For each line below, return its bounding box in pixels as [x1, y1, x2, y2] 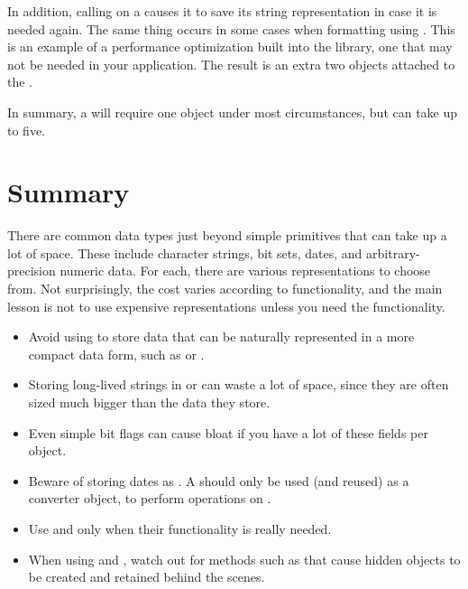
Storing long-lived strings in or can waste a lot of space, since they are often [28, 375, 449, 394]
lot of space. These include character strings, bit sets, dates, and [7, 243, 362, 262]
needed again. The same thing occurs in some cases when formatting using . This [7, 19, 455, 38]
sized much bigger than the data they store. [28, 393, 271, 412]
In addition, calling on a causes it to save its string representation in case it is [7, 2, 437, 20]
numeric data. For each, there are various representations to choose [60, 261, 431, 280]
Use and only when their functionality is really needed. [28, 519, 332, 538]
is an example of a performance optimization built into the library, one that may [7, 37, 453, 56]
